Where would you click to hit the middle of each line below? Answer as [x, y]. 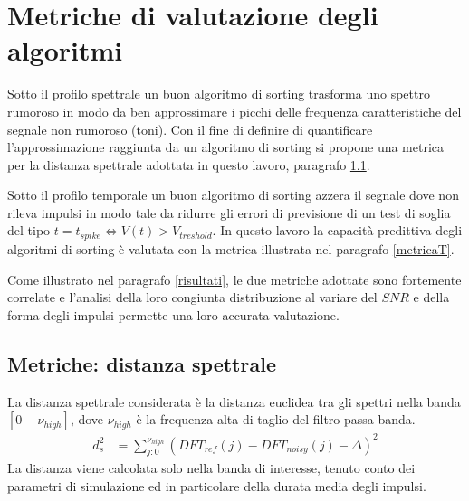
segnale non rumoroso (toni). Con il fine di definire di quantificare [190, 129]
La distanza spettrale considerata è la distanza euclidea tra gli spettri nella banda [234, 401]
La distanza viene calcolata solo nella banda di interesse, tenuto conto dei [211, 468]
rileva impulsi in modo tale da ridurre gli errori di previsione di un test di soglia [229, 212]
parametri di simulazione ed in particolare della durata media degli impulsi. [217, 486]
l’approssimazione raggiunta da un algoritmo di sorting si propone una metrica [226, 147]
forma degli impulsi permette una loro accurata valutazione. [173, 314]
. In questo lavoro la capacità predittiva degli [337, 230]
